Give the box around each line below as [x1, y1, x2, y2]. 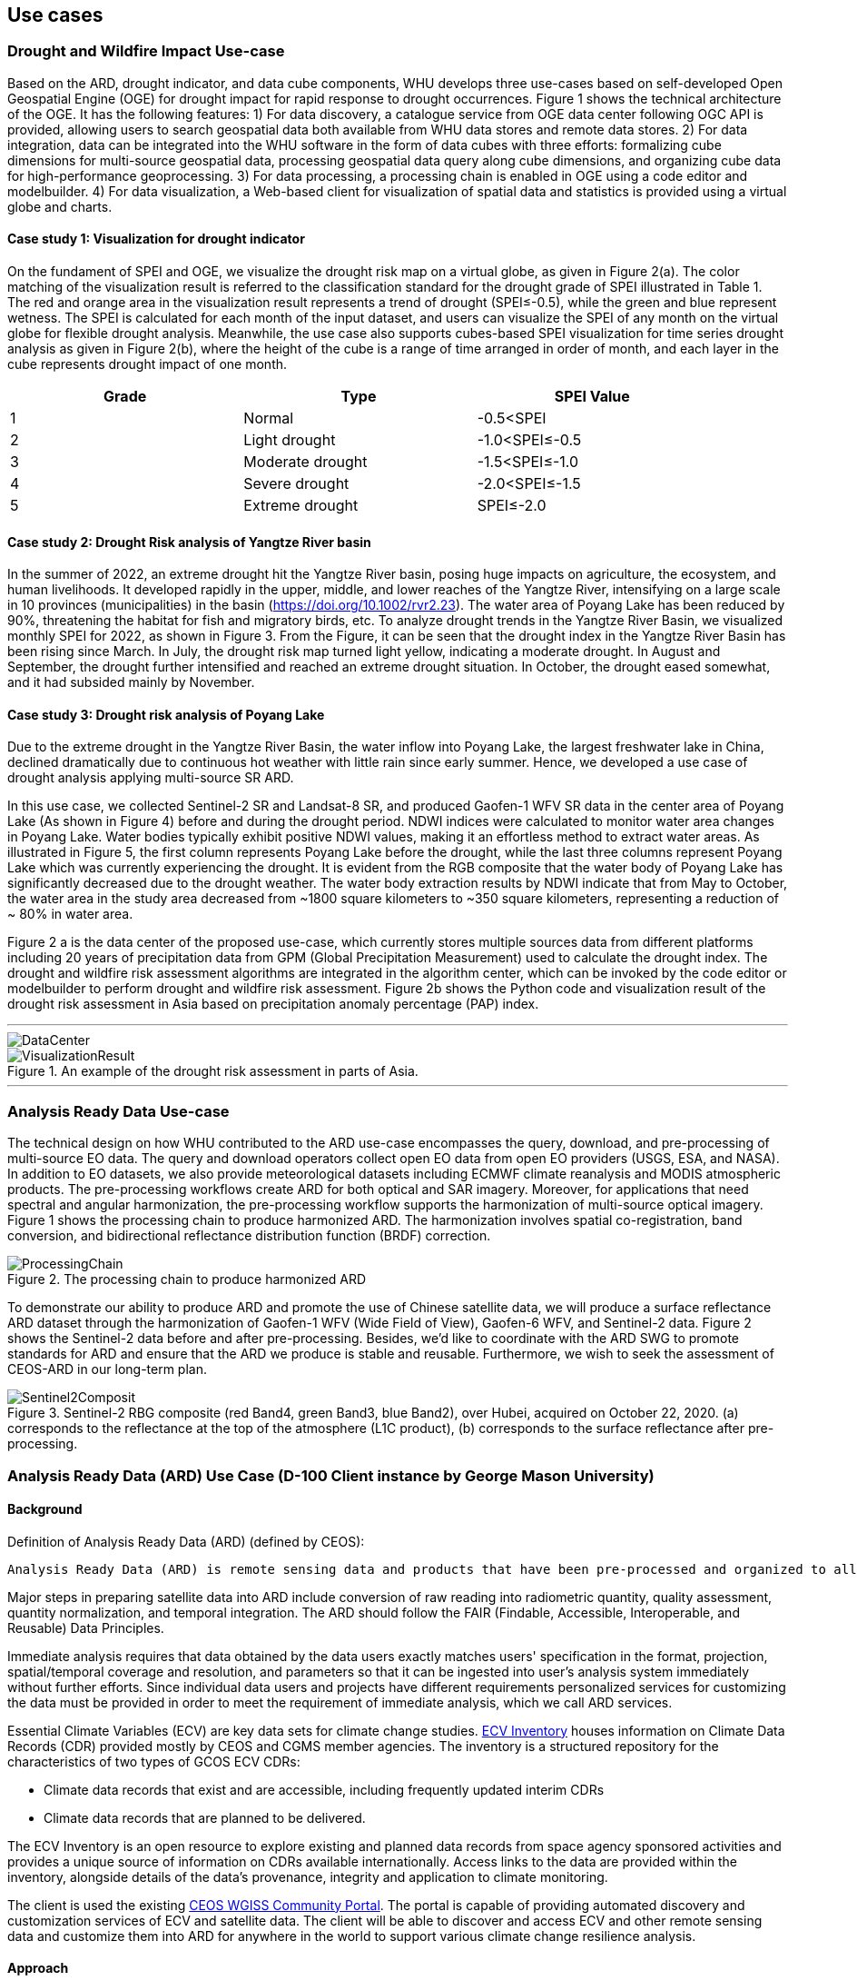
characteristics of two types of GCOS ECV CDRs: [7, 1753, 300, 1769]
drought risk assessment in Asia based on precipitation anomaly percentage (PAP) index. [7, 996, 539, 1012]
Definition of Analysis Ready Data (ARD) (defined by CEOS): [7, 1533, 365, 1549]
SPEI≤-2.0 [477, 496, 547, 515]
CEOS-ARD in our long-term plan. [7, 1361, 207, 1378]
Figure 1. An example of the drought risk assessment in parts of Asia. [7, 1063, 419, 1080]
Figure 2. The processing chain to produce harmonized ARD [7, 1271, 367, 1288]
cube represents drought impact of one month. [7, 356, 288, 373]
